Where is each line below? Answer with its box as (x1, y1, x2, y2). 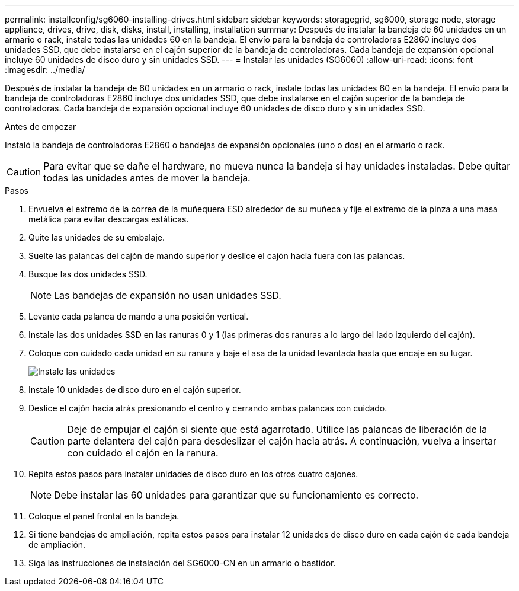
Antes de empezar (5, 122, 76, 132)
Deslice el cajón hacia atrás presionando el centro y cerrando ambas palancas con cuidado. (28, 403, 387, 413)
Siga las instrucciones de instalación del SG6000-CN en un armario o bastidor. (28, 558, 336, 568)
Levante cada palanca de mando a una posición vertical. (28, 311, 249, 321)
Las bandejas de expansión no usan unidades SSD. (54, 289, 281, 301)
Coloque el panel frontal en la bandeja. (28, 511, 180, 521)
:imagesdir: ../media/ (5, 65, 85, 75)
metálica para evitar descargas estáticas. (28, 214, 189, 224)
